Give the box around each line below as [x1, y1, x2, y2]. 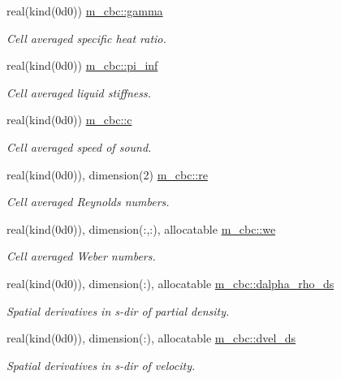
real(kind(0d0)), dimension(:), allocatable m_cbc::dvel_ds [6, 329, 296, 347]
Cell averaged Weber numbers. [6, 248, 156, 265]
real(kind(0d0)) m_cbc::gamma [6, 2, 163, 19]
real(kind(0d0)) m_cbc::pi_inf [6, 57, 158, 74]
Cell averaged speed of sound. [6, 138, 152, 155]
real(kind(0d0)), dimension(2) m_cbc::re [6, 166, 208, 183]
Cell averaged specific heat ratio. [6, 29, 166, 46]
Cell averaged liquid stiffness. [6, 84, 152, 101]
